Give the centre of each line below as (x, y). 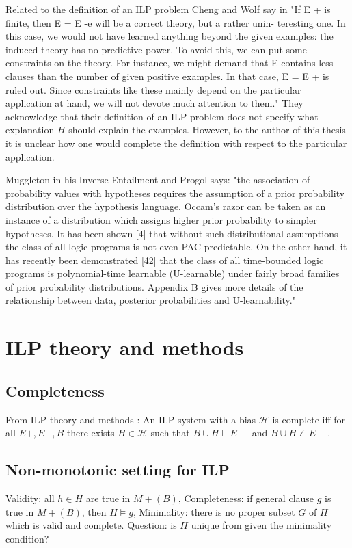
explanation (30, 130)
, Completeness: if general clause (246, 498)
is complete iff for (309, 419)
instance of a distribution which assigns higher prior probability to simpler (161, 219)
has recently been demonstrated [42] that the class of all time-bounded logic (165, 260)
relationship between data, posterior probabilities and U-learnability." (151, 300)
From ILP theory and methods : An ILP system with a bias (131, 419)
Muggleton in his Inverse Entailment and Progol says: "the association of (158, 180)
